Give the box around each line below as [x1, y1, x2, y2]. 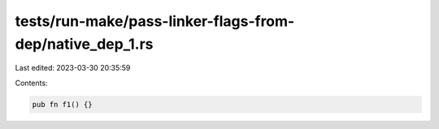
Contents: [15, 78, 48, 88]
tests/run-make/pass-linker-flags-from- [15, 12, 295, 30]
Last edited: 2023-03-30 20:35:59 [15, 63, 131, 73]
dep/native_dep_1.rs [15, 35, 154, 53]
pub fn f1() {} [32, 100, 93, 109]
